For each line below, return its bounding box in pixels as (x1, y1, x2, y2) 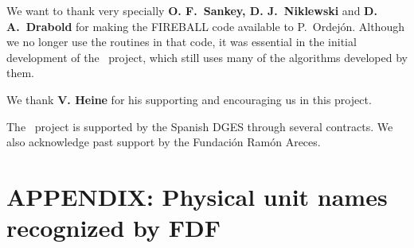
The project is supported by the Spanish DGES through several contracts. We (6, 118, 393, 134)
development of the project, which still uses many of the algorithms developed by (6, 48, 408, 65)
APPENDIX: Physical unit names (6, 180, 388, 212)
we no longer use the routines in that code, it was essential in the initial (6, 33, 357, 50)
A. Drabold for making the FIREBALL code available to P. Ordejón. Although (6, 17, 404, 34)
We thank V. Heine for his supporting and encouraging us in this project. (6, 91, 372, 107)
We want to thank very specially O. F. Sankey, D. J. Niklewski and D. (6, 2, 377, 18)
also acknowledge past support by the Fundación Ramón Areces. (6, 134, 321, 150)
